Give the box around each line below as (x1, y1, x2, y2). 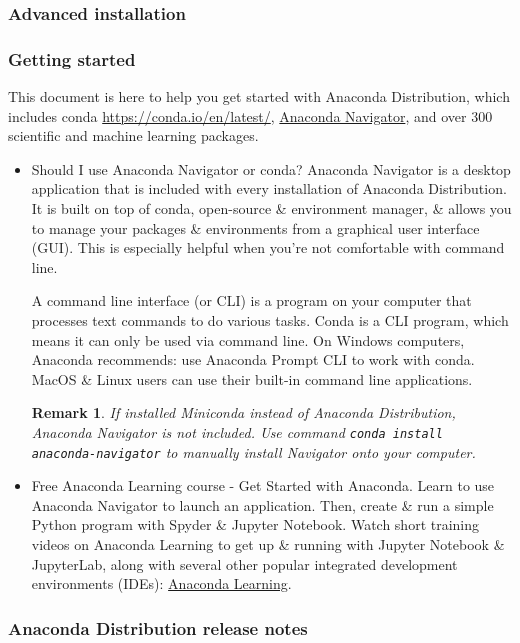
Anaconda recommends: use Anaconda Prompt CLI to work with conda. (31, 349, 475, 370)
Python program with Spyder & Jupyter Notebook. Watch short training (31, 514, 480, 535)
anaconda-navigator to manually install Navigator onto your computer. (31, 441, 476, 462)
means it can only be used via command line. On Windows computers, (31, 329, 465, 350)
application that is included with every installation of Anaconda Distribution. (31, 178, 507, 199)
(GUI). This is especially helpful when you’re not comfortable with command (31, 237, 505, 258)
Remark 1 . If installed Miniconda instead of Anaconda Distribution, (31, 402, 456, 423)
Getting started (8, 46, 136, 71)
